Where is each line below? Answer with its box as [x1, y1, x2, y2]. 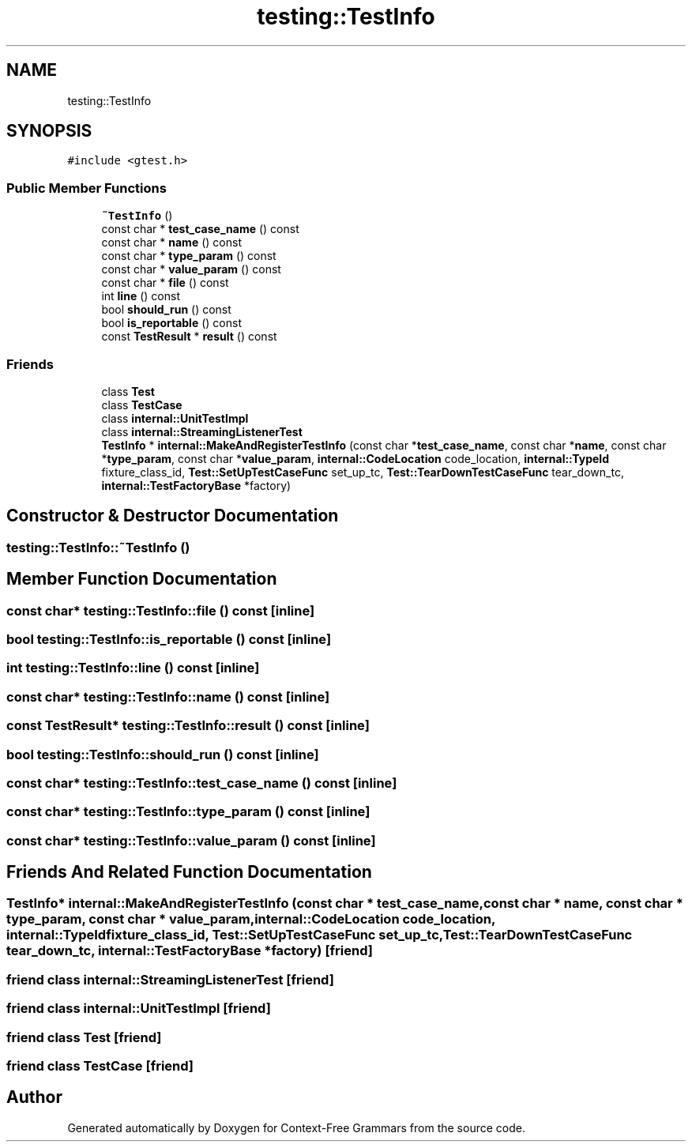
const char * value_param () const [101, 262, 281, 277]
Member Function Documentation [6, 569, 277, 589]
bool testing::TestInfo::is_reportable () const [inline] [6, 631, 332, 647]
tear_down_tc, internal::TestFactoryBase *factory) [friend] [6, 943, 373, 959]
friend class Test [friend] [6, 1029, 162, 1045]
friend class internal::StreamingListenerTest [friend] [6, 971, 334, 988]
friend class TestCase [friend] [6, 1057, 194, 1074]
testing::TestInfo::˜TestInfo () [6, 539, 190, 555]
